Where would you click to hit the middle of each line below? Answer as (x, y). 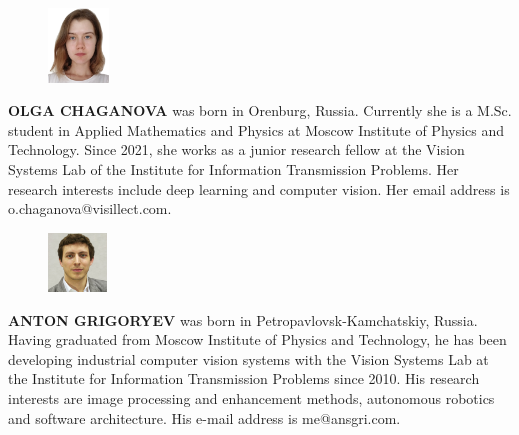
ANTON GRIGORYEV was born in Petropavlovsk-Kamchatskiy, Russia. (243, 319)
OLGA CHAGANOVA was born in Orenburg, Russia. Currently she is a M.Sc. (260, 110)
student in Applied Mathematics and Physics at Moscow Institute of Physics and (256, 129)
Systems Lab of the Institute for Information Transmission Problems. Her (233, 168)
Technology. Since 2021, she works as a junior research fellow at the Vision (236, 149)
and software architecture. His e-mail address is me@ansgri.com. (204, 417)
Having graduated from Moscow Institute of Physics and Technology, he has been (257, 339)
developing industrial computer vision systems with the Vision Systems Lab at (248, 358)
